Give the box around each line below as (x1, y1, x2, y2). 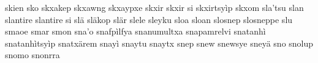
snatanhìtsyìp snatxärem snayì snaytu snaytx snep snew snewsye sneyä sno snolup (5, 36, 314, 49)
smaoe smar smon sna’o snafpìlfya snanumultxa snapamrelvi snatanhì (5, 25, 266, 38)
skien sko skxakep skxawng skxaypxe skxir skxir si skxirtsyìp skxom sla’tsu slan (5, 1, 304, 13)
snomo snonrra (5, 48, 60, 61)
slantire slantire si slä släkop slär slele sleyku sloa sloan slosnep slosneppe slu (5, 13, 293, 25)
